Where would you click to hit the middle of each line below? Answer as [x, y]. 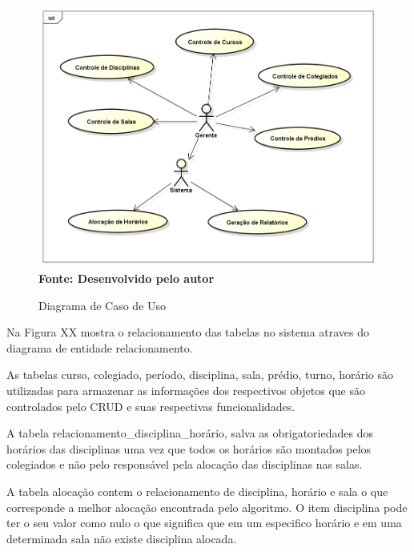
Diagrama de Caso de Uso [102, 305]
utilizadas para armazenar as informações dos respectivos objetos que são [186, 390]
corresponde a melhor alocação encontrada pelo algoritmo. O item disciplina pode [207, 507]
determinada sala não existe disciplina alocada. [122, 538]
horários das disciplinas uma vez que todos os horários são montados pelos [189, 448]
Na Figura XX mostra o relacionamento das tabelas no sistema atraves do [188, 332]
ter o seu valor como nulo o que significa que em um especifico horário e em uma [204, 523]
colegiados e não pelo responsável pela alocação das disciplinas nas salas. [185, 464]
